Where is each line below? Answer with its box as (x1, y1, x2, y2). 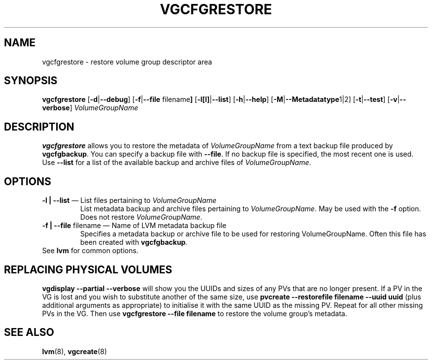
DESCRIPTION (4, 120, 74, 133)
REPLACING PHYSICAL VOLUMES (4, 263, 173, 276)
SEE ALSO (4, 326, 54, 339)
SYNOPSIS (4, 74, 58, 87)
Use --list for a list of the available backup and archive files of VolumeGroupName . (42, 158, 311, 167)
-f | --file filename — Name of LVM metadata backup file (42, 221, 227, 230)
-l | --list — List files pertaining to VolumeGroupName (42, 196, 216, 205)
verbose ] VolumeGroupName (42, 103, 138, 112)
